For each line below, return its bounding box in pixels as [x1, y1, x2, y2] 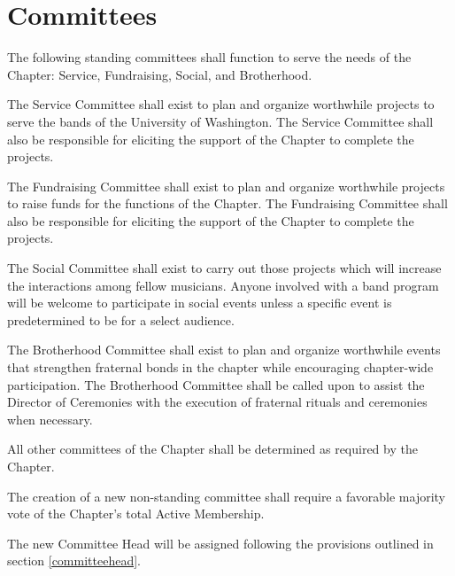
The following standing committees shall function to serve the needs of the [7, 48, 412, 66]
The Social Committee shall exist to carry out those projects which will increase [7, 259, 442, 277]
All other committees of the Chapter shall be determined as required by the [7, 440, 418, 458]
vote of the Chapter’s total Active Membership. [7, 504, 265, 523]
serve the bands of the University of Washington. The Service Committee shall [7, 112, 434, 130]
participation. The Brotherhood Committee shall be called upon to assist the [7, 375, 425, 393]
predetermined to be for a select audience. [7, 310, 235, 329]
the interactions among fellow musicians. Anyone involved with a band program [7, 276, 439, 294]
